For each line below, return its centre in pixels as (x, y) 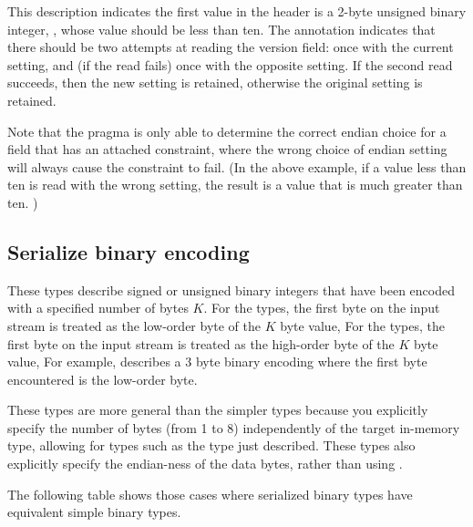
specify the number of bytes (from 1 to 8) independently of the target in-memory (234, 427)
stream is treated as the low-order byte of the (134, 325)
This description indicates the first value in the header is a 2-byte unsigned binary (237, 11)
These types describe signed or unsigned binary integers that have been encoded (231, 289)
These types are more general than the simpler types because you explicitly (218, 410)
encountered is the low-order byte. (103, 379)
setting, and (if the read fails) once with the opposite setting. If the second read (230, 64)
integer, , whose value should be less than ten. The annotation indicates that (221, 29)
